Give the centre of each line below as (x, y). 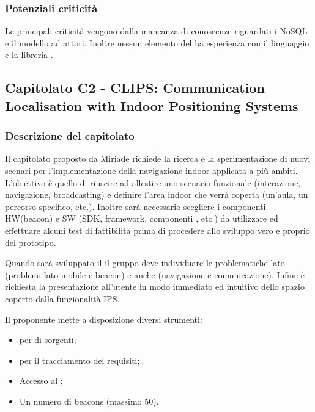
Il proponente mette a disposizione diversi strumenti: (104, 319)
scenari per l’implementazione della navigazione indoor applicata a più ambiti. (151, 170)
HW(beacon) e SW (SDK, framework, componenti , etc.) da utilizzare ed (142, 218)
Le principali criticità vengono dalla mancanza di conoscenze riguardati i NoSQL (156, 31)
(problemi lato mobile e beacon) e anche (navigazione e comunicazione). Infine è (155, 274)
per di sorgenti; (48, 340)
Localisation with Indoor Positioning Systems (152, 105)
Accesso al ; (41, 381)
